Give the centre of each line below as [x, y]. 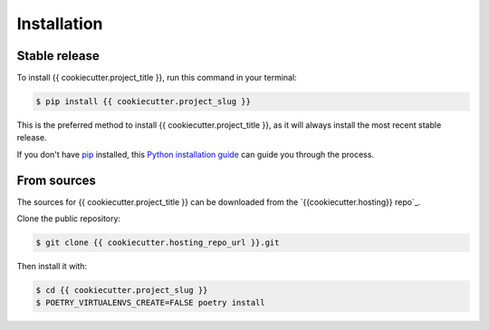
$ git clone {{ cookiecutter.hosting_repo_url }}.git [158, 243]
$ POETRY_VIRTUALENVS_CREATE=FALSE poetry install [151, 303]
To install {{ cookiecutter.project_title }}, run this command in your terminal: [157, 78]
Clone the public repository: [69, 218]
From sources [57, 180]
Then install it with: [52, 267]
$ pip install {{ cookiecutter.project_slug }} [143, 102]
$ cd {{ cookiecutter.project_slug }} [122, 291]
